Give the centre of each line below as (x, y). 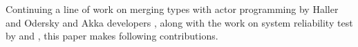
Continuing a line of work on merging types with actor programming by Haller (172, 9)
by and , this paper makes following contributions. (112, 36)
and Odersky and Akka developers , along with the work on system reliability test (179, 22)
